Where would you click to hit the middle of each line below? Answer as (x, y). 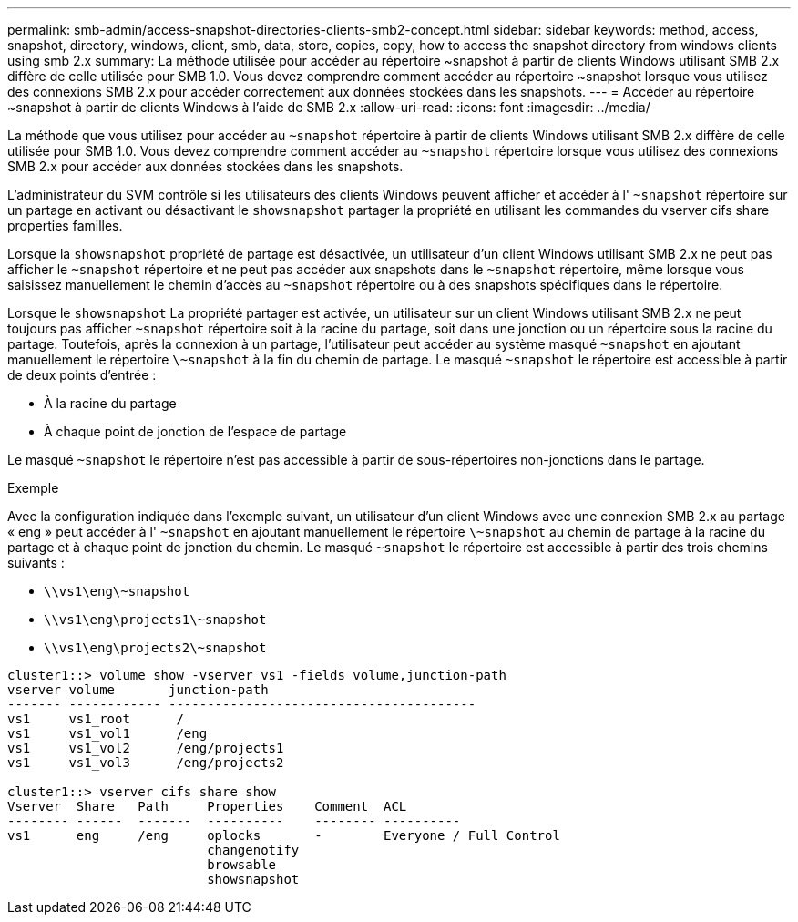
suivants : (36, 563)
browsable (242, 865)
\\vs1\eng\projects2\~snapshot (155, 648)
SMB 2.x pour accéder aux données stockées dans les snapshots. (205, 166)
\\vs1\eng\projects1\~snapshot (155, 620)
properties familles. (65, 225)
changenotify (253, 850)
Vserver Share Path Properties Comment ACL (207, 806)
